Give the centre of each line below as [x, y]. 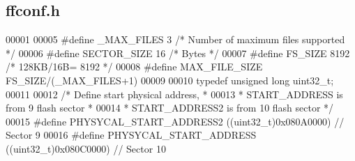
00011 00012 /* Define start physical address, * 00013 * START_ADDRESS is [174, 94]
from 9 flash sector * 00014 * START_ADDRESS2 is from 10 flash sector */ [170, 108]
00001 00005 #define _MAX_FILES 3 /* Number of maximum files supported [175, 39]
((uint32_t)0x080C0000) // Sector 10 [86, 148]
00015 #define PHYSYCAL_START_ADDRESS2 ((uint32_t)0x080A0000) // [175, 121]
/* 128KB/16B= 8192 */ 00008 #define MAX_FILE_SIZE [134, 67]
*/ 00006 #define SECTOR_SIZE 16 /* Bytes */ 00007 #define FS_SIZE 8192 [178, 53]
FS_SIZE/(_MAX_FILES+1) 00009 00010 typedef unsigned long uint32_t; [170, 80]
